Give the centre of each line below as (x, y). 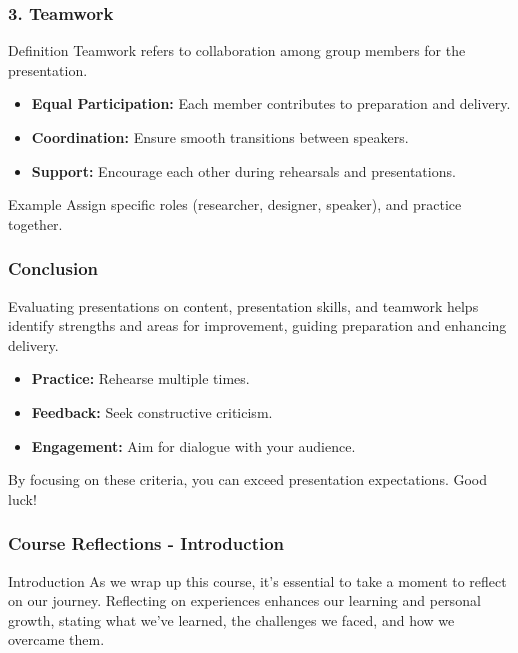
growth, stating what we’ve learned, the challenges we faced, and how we (231, 619)
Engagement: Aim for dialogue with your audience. (193, 445)
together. (35, 223)
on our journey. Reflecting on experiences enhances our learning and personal (244, 600)
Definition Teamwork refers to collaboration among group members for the (237, 50)
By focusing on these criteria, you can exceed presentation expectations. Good (248, 479)
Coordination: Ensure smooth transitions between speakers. (220, 137)
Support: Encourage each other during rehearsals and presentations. (243, 170)
